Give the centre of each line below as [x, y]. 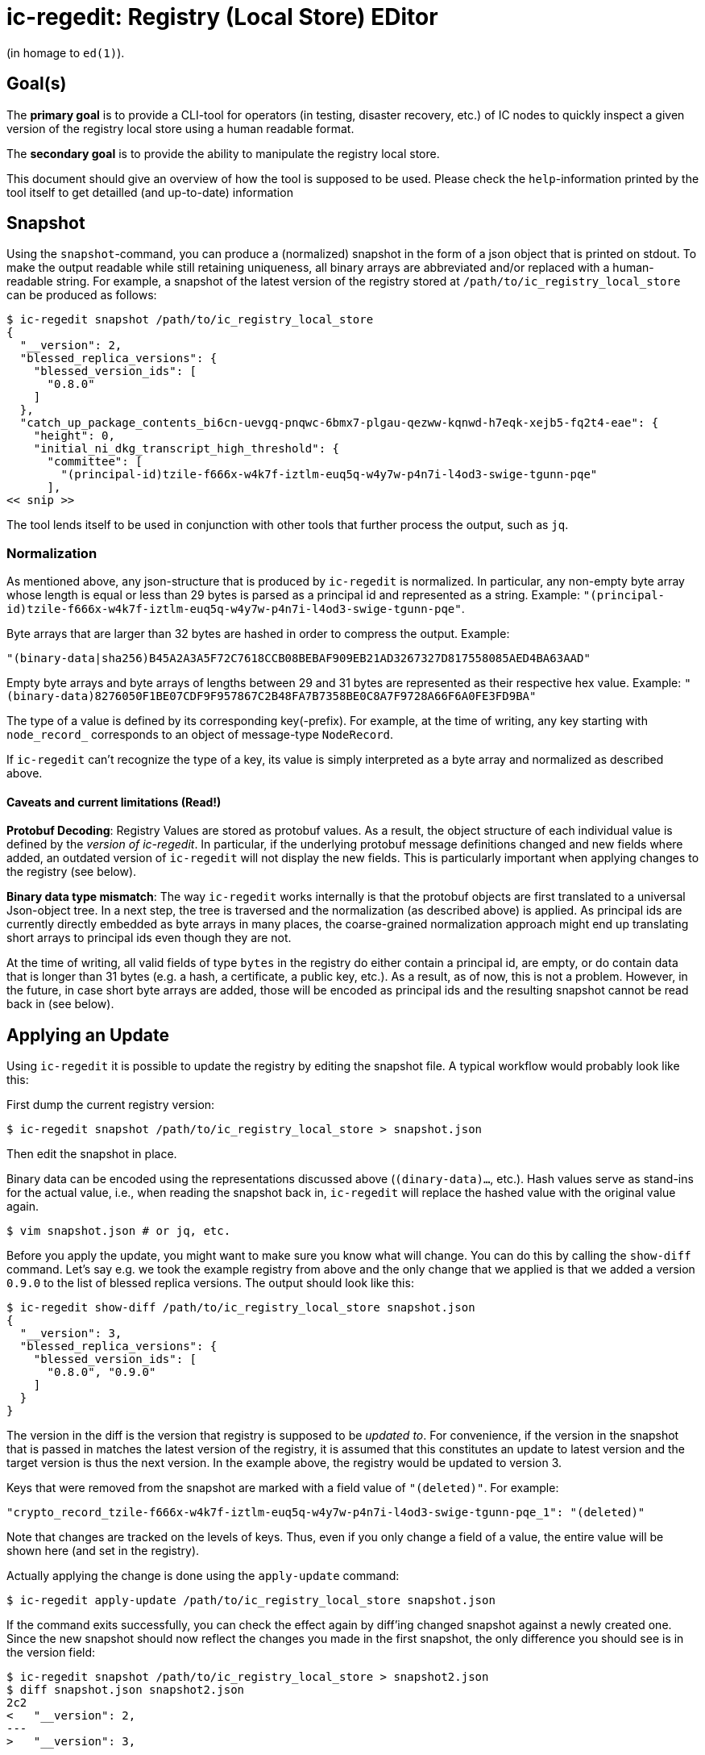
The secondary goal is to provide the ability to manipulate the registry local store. [223, 153]
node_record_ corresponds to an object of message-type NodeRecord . [200, 735]
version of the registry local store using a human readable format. [180, 128]
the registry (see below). [72, 872]
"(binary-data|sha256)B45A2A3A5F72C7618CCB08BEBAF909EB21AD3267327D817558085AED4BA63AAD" [299, 659]
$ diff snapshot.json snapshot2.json [126, 1690]
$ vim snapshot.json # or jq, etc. [119, 1231]
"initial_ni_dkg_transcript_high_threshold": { [187, 449]
